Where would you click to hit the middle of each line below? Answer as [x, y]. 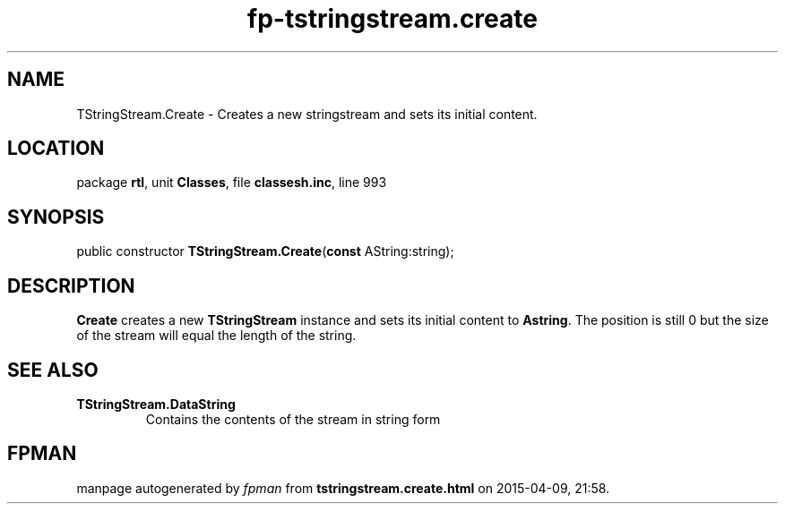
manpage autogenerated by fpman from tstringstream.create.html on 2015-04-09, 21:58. [343, 488]
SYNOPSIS [56, 217]
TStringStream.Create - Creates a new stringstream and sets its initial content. [307, 114]
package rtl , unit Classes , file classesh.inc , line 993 [232, 183]
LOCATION [56, 149]
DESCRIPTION [71, 285]
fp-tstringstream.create [392, 19]
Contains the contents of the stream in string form [293, 419]
